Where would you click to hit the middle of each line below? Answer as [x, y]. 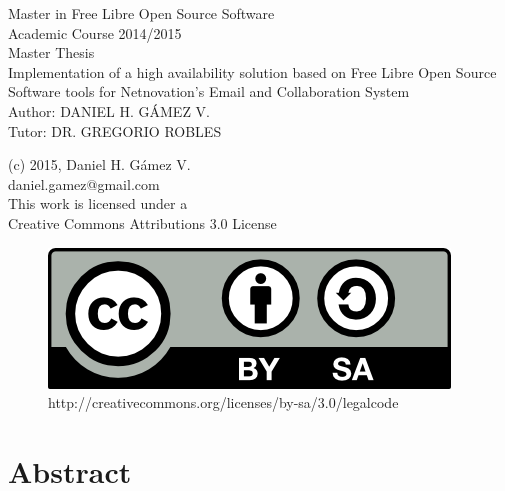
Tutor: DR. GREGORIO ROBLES [115, 130]
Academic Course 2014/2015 [95, 32]
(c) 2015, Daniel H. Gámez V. [99, 164]
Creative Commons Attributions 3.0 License [142, 222]
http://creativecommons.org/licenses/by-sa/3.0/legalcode [223, 402]
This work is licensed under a [98, 203]
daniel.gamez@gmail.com [84, 183]
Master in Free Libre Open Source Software [141, 13]
